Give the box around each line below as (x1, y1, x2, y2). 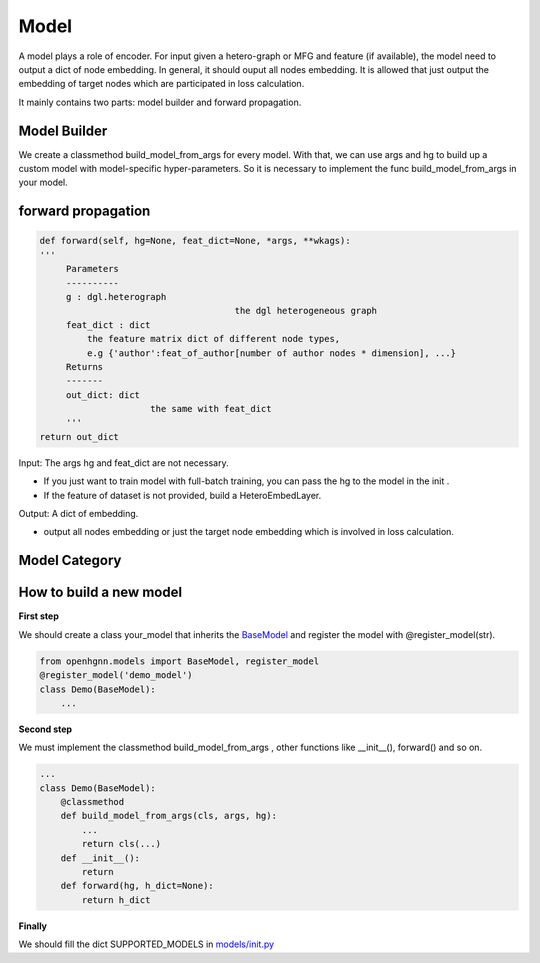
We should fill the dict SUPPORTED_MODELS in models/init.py (18, 938, 275, 950)
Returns (65, 361, 104, 372)
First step (18, 610, 59, 622)
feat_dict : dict (65, 319, 151, 330)
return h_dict (81, 894, 151, 905)
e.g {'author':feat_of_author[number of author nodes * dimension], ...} (86, 347, 457, 359)
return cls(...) (81, 838, 162, 850)
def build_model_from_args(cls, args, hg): (60, 810, 277, 822)
